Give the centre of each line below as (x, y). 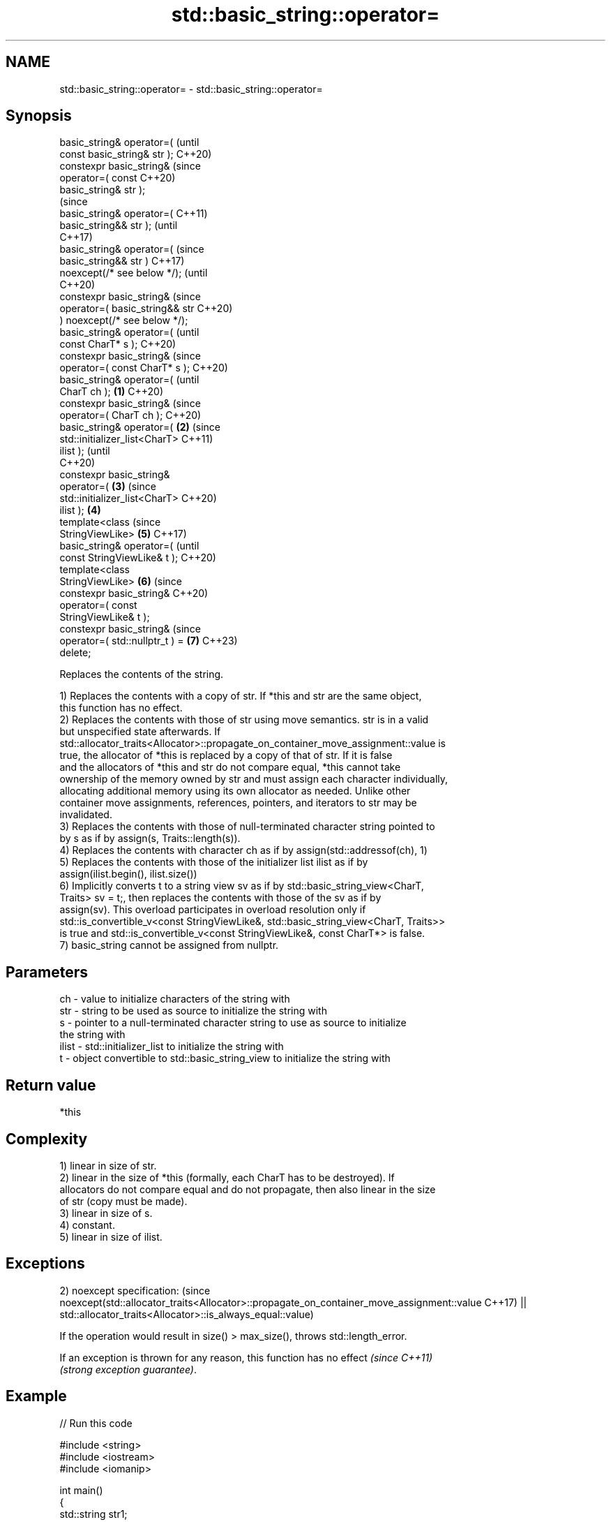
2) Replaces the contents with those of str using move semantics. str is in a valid (244, 720)
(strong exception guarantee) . (128, 1369)
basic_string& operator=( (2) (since (140, 427)
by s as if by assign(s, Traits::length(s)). (150, 838)
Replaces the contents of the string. (142, 674)
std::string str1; (93, 1514)
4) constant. (87, 1225)
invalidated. (86, 815)
